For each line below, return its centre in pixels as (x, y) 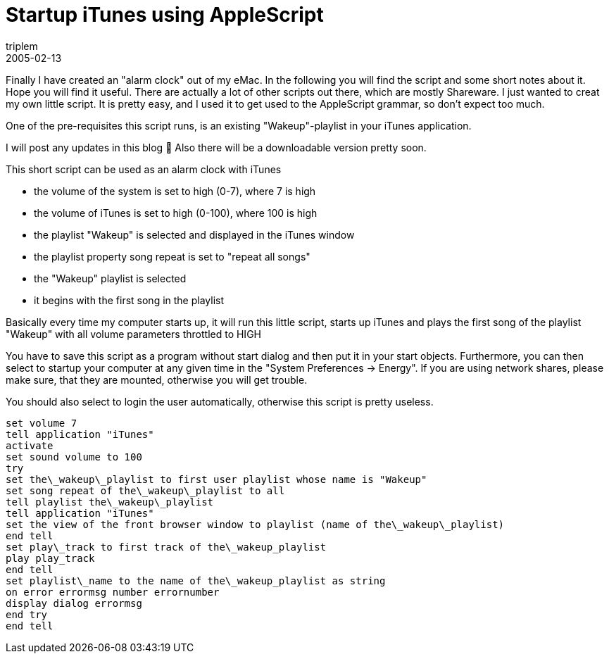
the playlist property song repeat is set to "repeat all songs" (172, 256)
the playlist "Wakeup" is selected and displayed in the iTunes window (194, 234)
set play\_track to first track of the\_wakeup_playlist (166, 547)
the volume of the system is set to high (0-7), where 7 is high (175, 191)
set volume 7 (42, 423)
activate (30, 445)
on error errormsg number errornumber (113, 592)
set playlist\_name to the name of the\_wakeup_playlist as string (196, 580)
